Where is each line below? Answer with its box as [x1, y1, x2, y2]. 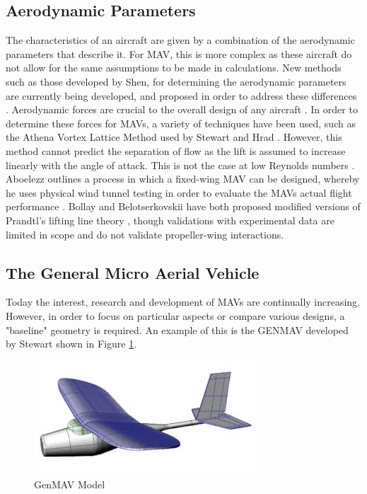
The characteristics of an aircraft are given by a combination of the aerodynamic [6, 33, 355, 47]
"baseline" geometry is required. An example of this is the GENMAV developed [6, 322, 349, 337]
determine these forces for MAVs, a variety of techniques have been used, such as [6, 115, 356, 130]
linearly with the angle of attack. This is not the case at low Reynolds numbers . [6, 157, 355, 172]
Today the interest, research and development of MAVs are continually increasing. [6, 294, 361, 309]
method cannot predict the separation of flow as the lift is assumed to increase [6, 143, 346, 158]
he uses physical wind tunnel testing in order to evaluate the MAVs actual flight [6, 185, 352, 200]
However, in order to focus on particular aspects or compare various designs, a [6, 308, 345, 323]
